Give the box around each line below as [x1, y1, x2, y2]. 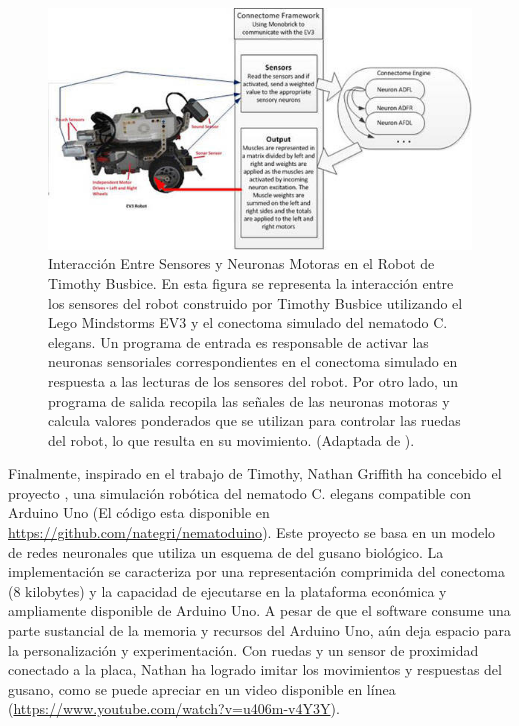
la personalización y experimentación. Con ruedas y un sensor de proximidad [8, 639, 479, 660]
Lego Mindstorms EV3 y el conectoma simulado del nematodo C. [48, 312, 448, 333]
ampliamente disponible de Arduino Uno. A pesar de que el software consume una [8, 600, 511, 621]
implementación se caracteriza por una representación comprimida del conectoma [8, 561, 505, 582]
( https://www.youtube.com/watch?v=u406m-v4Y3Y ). [8, 698, 340, 719]
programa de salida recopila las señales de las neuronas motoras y [48, 390, 450, 411]
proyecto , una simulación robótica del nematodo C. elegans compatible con [8, 482, 471, 503]
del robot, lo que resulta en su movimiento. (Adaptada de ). [48, 429, 415, 450]
